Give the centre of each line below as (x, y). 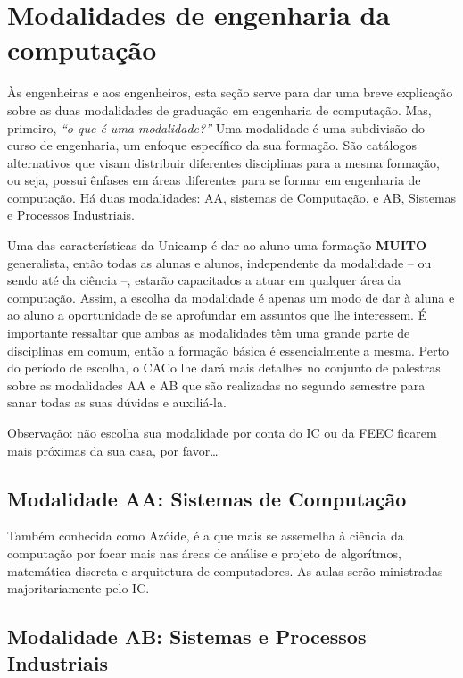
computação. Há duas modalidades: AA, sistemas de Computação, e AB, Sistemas (232, 197)
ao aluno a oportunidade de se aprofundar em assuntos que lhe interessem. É (217, 315)
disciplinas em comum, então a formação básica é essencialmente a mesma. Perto (228, 350)
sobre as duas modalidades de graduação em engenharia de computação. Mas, (219, 109)
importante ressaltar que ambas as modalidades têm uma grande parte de (209, 333)
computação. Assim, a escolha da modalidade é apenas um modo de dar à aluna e (231, 297)
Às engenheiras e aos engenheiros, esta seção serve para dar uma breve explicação (230, 92)
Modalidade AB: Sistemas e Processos (187, 636)
